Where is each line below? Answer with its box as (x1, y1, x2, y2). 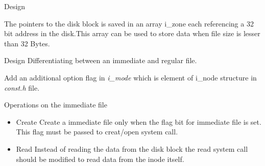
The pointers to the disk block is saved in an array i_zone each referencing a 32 (4, 18, 254, 29)
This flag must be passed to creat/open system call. (16, 126, 178, 137)
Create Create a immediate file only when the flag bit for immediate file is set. (16, 116, 261, 127)
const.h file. (4, 82, 40, 93)
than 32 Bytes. (4, 38, 50, 48)
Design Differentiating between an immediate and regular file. (4, 55, 197, 66)
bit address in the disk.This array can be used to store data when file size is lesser (4, 28, 260, 39)
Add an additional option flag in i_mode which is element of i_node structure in (4, 72, 257, 82)
